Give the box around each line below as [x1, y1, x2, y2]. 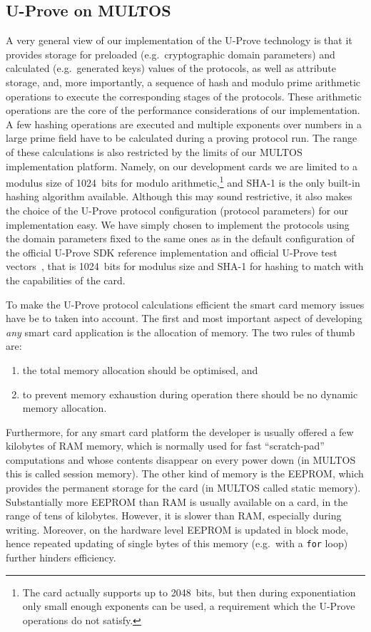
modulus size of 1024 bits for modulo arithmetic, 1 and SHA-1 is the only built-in [6, 173, 360, 190]
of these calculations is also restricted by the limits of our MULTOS [6, 144, 303, 159]
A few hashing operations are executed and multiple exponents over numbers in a [6, 116, 362, 131]
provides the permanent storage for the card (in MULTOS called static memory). [6, 480, 361, 495]
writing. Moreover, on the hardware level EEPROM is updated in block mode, [6, 522, 349, 537]
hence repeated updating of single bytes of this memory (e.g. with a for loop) [6, 536, 348, 551]
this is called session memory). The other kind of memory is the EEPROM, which [6, 466, 364, 481]
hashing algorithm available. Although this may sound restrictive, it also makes [6, 189, 352, 204]
